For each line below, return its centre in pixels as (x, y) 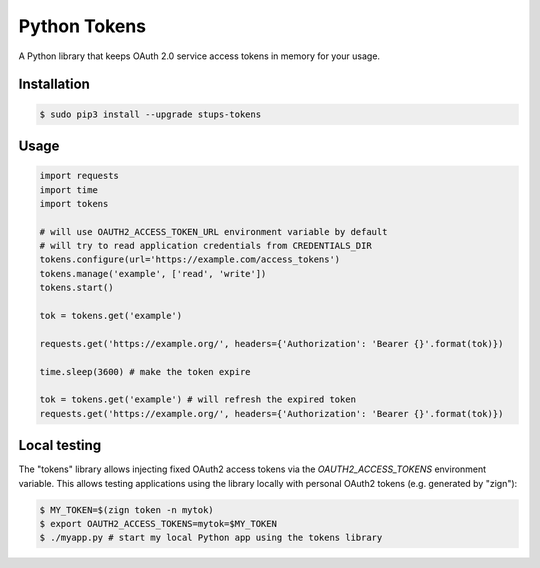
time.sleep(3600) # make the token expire (145, 371)
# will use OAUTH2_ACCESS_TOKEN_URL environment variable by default (213, 231)
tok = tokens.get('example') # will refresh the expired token (198, 399)
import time (69, 189)
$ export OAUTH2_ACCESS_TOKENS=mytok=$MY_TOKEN (158, 524)
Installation (54, 84)
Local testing (60, 445)
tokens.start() (76, 288)
